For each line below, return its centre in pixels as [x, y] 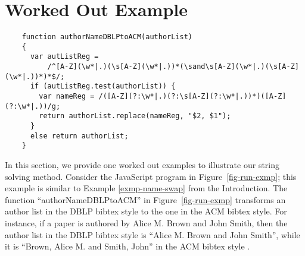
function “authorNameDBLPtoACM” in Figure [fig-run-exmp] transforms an [145, 199]
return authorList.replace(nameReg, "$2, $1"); [135, 116]
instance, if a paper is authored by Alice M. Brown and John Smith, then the [146, 222]
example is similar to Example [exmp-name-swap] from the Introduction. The [146, 188]
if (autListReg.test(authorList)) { [103, 86]
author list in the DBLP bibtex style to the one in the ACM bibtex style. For [146, 211]
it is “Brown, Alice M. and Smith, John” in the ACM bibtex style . [127, 246]
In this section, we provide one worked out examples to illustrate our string [142, 165]
